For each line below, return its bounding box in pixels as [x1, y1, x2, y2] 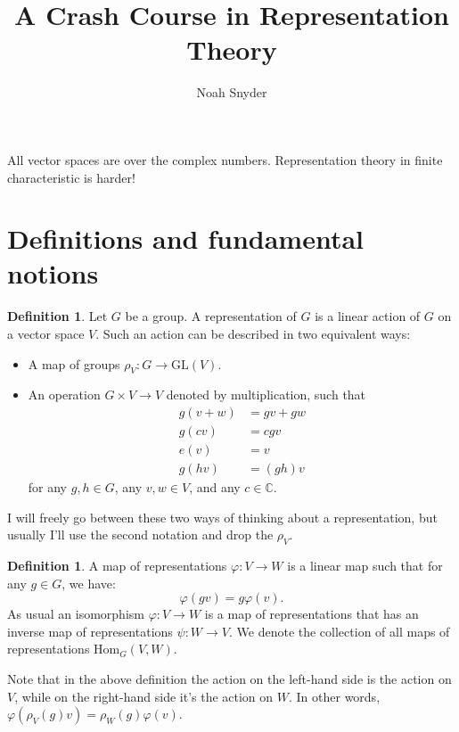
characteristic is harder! [7, 168, 135, 186]
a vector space [7, 325, 85, 342]
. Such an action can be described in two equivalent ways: [95, 325, 411, 342]
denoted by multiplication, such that [166, 385, 366, 404]
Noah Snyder [196, 83, 267, 102]
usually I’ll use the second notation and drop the [7, 525, 274, 544]
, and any [189, 478, 241, 497]
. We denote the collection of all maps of [228, 621, 450, 640]
